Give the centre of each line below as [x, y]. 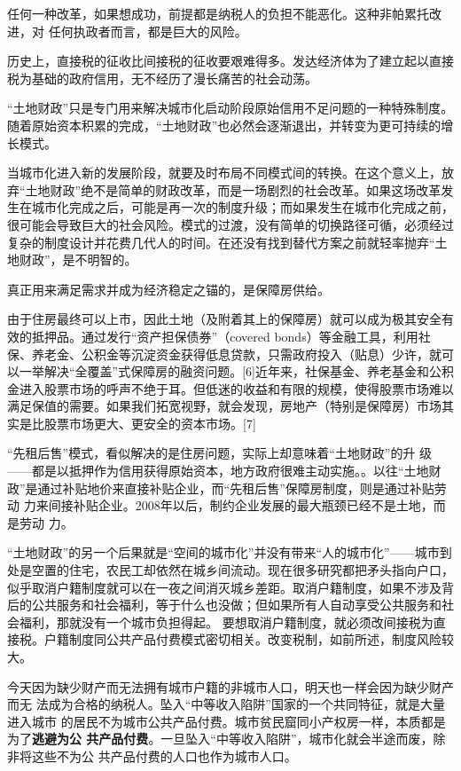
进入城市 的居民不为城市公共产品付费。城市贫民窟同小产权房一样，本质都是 [227, 721]
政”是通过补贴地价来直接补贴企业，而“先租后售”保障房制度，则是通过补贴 [221, 488]
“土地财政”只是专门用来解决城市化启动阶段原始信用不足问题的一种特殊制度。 [230, 108]
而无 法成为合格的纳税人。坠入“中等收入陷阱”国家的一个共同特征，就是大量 [226, 704]
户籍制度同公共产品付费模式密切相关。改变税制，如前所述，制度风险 [242, 639]
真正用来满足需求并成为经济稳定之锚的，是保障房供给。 [168, 289]
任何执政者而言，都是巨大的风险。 [148, 31]
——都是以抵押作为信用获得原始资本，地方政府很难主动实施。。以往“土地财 [224, 471]
